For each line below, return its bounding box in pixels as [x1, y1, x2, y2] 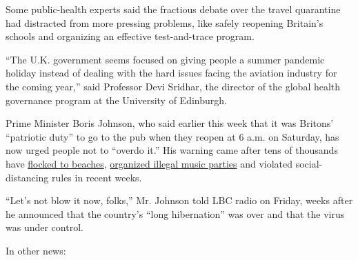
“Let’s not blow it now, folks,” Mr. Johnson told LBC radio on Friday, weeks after [6, 193, 353, 208]
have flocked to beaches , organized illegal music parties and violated [6, 156, 293, 170]
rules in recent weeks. [51, 170, 142, 184]
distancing [6, 170, 49, 184]
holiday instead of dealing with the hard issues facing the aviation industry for [6, 66, 337, 80]
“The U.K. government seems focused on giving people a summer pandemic [6, 52, 325, 66]
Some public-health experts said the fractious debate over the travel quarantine [6, 2, 341, 16]
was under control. [6, 220, 83, 234]
